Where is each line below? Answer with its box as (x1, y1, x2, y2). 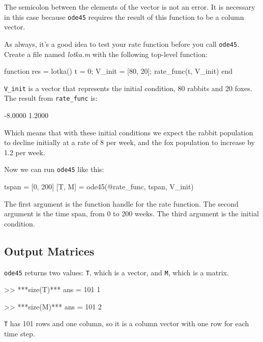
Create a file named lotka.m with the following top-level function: (4, 48, 208, 59)
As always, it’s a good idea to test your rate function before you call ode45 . (4, 38, 240, 49)
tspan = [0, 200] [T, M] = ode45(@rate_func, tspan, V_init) (4, 181, 194, 192)
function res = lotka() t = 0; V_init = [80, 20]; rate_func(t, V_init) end (4, 66, 232, 76)
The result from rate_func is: (4, 93, 98, 103)
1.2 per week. (4, 147, 45, 157)
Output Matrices (4, 243, 95, 259)
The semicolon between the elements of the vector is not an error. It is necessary (4, 2, 255, 12)
